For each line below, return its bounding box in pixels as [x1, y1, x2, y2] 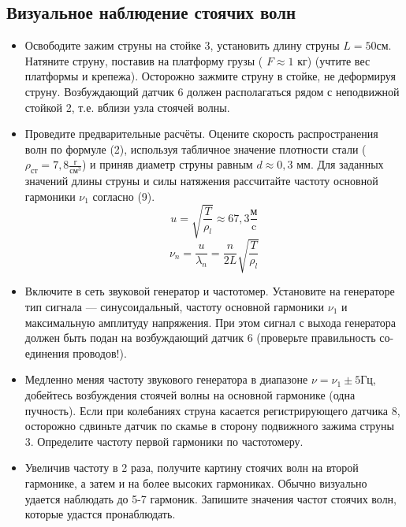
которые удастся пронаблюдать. [24, 506, 176, 522]
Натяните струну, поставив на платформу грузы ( [24, 52, 263, 69]
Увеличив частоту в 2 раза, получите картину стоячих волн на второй [24, 459, 359, 476]
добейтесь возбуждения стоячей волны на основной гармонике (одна [24, 387, 356, 403]
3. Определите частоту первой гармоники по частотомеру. [24, 432, 304, 449]
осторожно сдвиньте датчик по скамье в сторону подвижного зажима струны [24, 418, 394, 434]
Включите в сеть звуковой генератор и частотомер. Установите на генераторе [24, 283, 395, 299]
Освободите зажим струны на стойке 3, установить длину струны [24, 37, 340, 54]
